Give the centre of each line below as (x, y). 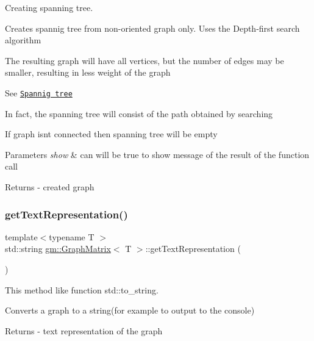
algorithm (23, 40)
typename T (72, 236)
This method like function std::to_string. (82, 289)
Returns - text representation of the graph (84, 330)
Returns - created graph (50, 187)
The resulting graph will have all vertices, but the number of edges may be (145, 60)
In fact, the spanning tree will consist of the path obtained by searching (139, 113)
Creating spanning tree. (49, 7)
